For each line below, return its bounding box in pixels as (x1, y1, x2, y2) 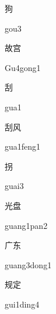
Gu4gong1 (5, 61, 41, 73)
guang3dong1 (5, 258, 52, 271)
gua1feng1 (5, 140, 41, 153)
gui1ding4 (5, 298, 40, 310)
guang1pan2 (5, 219, 48, 231)
